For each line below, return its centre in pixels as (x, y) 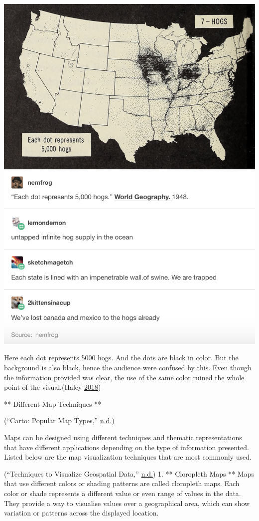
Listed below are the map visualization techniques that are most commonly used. (128, 457)
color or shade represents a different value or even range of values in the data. (123, 493)
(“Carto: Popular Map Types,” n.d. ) (59, 420)
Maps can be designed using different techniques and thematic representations (123, 437)
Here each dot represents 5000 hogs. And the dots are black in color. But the (121, 358)
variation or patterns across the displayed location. (81, 513)
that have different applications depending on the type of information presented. (127, 447)
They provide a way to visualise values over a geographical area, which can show (127, 503)
